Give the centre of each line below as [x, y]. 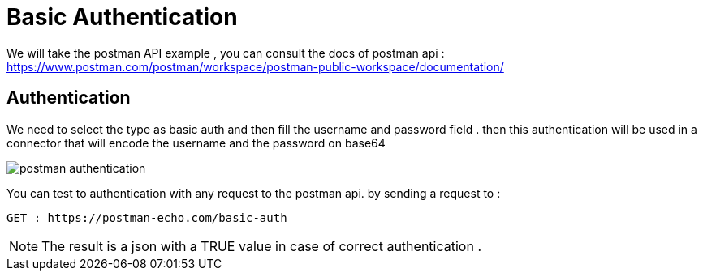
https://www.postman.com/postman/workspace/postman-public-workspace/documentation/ [255, 66]
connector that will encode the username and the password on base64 [196, 143]
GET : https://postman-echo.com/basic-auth [147, 217]
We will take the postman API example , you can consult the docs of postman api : [226, 53]
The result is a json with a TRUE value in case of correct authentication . [261, 246]
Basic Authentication [122, 17]
